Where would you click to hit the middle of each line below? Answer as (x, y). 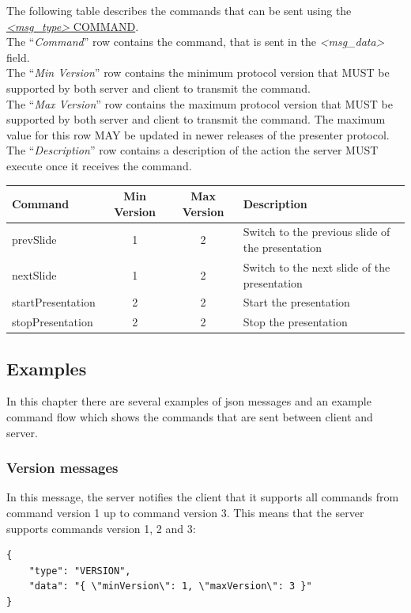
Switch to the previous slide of (317, 232)
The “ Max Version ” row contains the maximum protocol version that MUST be (200, 103)
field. (18, 57)
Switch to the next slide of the (317, 267)
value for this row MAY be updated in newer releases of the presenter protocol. (198, 134)
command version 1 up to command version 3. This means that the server (185, 513)
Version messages (62, 468)
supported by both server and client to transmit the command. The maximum (196, 119)
